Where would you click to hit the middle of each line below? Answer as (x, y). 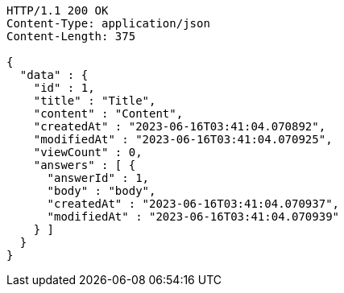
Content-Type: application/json (108, 23)
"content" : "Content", (108, 113)
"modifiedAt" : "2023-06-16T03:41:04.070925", (183, 139)
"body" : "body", (102, 191)
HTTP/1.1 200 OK (58, 10)
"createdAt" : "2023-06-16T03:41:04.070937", (193, 204)
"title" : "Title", (95, 101)
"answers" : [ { (85, 165)
